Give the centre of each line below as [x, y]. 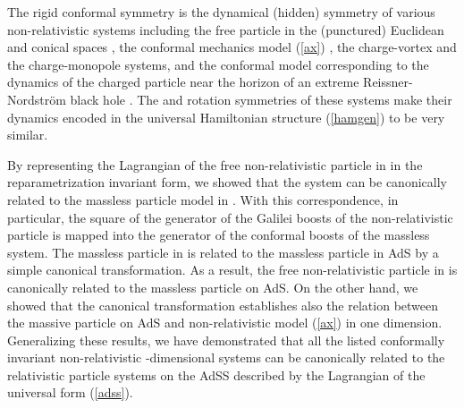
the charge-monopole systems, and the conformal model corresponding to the [218, 64]
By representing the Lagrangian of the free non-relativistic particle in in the [215, 164]
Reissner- [388, 82]
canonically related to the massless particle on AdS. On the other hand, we [213, 287]
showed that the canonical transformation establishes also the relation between [223, 305]
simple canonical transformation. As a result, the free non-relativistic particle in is [232, 270]
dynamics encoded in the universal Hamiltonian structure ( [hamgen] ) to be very [226, 117]
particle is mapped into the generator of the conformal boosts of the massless [219, 235]
